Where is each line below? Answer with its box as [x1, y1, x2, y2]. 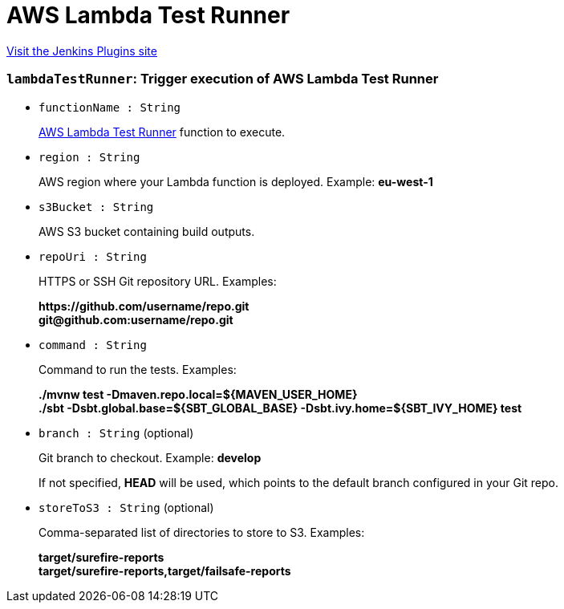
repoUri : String [39, 250, 147, 263]
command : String [39, 338, 147, 351]
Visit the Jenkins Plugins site [6, 43, 157, 58]
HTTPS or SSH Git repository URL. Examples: [39, 274, 277, 288]
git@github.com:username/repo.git [39, 312, 233, 327]
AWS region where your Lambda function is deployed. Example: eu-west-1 [39, 174, 433, 189]
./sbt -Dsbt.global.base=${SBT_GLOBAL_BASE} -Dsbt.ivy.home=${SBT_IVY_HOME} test [39, 400, 522, 415]
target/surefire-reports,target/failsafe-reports [39, 563, 291, 578]
